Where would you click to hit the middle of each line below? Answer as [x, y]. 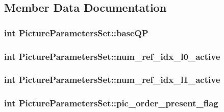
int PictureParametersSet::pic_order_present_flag [111, 103]
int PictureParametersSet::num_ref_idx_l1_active [112, 80]
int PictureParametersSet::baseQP [76, 32]
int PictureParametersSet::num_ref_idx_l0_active [112, 56]
